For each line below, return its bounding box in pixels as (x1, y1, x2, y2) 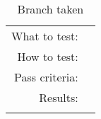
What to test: (11, 28, 78, 44)
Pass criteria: (14, 69, 78, 85)
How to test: (17, 48, 78, 64)
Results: (39, 89, 78, 106)
